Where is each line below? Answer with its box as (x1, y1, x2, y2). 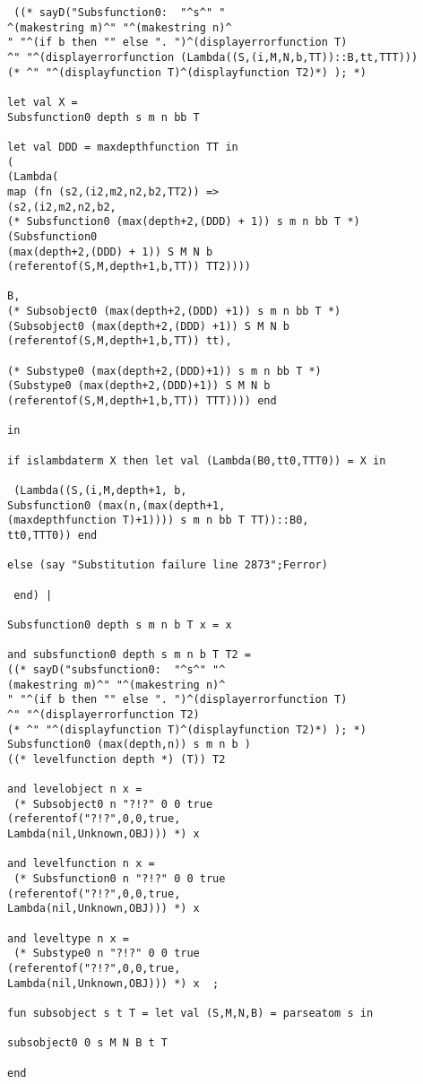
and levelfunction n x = (7, 857, 155, 871)
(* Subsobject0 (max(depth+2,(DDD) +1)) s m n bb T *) (7, 305, 341, 318)
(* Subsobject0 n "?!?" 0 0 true (13, 797, 213, 811)
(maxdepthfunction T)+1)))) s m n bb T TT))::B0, (7, 514, 309, 527)
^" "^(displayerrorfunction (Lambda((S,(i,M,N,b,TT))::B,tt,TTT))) (7, 50, 419, 64)
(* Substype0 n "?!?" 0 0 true (13, 947, 200, 960)
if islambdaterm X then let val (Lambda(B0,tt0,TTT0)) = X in (7, 454, 386, 467)
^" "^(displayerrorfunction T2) (7, 707, 200, 721)
